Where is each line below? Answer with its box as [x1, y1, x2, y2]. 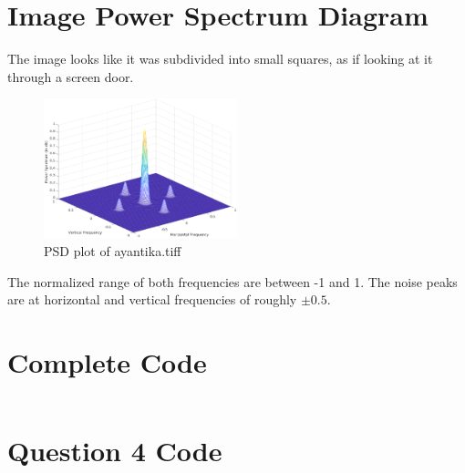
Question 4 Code [7, 432, 222, 469]
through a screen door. [7, 67, 134, 86]
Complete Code [7, 344, 207, 381]
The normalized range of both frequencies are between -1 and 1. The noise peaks [7, 272, 458, 291]
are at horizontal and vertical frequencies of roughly [7, 290, 297, 309]
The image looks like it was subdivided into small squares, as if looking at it [7, 49, 433, 68]
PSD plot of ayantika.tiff [44, 242, 181, 261]
